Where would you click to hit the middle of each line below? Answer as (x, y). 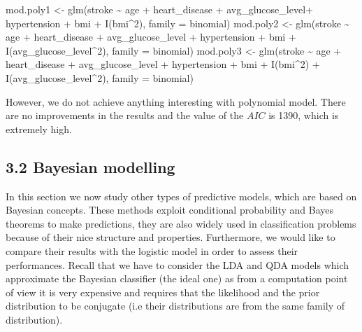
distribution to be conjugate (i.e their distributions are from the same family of (175, 306)
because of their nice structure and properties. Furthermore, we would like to (171, 237)
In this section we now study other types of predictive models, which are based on (181, 196)
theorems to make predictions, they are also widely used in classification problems (181, 223)
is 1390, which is (304, 115)
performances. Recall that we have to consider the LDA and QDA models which (178, 264)
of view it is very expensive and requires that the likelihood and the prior (163, 292)
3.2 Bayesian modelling (90, 166)
